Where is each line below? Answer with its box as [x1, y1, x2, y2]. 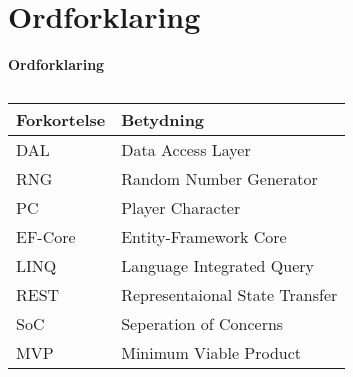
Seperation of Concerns [121, 311, 284, 335]
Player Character [121, 195, 241, 219]
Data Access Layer [121, 137, 251, 161]
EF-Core [16, 224, 76, 248]
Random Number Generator [121, 166, 318, 190]
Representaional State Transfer [121, 282, 338, 306]
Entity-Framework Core [121, 224, 287, 248]
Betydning [121, 107, 205, 131]
